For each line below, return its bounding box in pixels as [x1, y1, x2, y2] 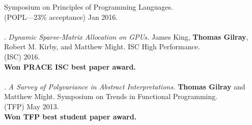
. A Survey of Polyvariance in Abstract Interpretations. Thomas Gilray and [4, 81, 245, 91]
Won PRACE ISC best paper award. [4, 61, 136, 72]
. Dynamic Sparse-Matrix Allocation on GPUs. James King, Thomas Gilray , [4, 31, 248, 42]
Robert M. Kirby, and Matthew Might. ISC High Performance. [4, 41, 200, 52]
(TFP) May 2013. [4, 101, 59, 111]
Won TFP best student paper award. [4, 111, 137, 121]
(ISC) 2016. [4, 51, 40, 61]
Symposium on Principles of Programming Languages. [4, 2, 173, 12]
